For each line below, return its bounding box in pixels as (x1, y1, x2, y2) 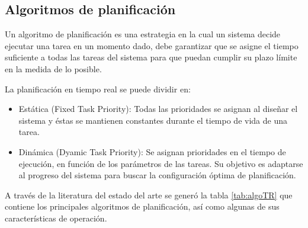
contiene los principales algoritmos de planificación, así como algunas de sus (5, 200, 280, 213)
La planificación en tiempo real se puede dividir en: (5, 82, 191, 95)
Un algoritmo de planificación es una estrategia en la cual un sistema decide (5, 28, 281, 40)
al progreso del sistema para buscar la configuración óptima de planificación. (18, 169, 296, 181)
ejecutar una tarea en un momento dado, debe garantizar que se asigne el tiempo (5, 39, 299, 52)
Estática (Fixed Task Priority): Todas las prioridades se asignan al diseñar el (18, 102, 298, 115)
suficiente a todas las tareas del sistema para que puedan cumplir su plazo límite (5, 51, 297, 63)
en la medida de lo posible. (5, 62, 102, 75)
